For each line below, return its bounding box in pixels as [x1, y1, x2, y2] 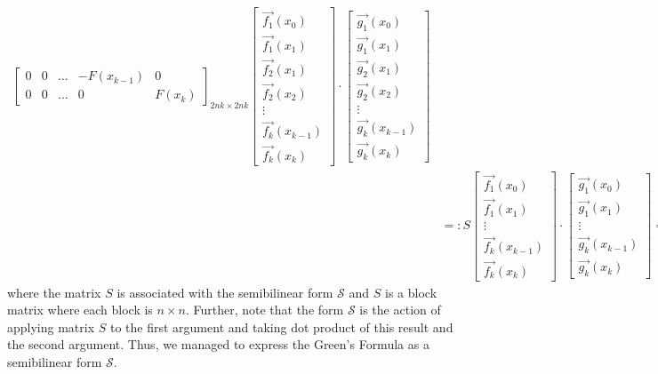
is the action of [359, 300, 441, 319]
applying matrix [7, 317, 95, 336]
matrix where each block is [7, 300, 153, 319]
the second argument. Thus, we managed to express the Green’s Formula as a [7, 335, 429, 354]
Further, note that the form [193, 300, 344, 319]
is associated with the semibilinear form [116, 282, 333, 301]
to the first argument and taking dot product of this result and [109, 317, 453, 336]
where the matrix [7, 282, 101, 301]
